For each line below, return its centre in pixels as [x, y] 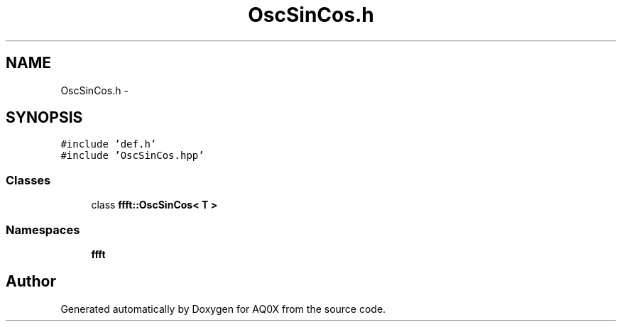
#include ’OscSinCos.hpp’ [132, 156]
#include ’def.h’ [109, 144]
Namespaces [43, 229]
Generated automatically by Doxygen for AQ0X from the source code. [223, 309]
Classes [28, 180]
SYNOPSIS [44, 118]
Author [31, 282]
